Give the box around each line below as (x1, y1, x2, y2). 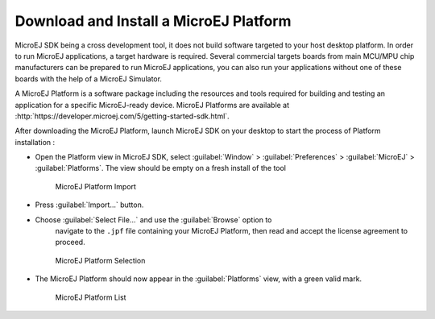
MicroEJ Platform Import (55, 181, 137, 191)
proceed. (55, 238, 85, 247)
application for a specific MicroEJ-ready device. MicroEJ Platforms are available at (14, 100, 290, 110)
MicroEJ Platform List (55, 292, 126, 302)
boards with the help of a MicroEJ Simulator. (14, 73, 163, 84)
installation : (14, 137, 56, 147)
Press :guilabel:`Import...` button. (35, 200, 144, 209)
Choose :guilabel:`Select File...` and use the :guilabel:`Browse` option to (35, 214, 272, 225)
